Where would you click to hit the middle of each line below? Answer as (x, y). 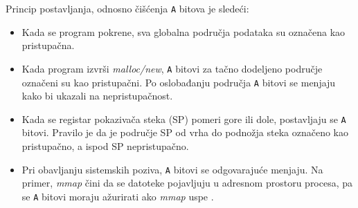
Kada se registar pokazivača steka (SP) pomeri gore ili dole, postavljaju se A (184, 119)
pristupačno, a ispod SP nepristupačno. (105, 146)
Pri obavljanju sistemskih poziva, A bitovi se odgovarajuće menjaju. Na (172, 169)
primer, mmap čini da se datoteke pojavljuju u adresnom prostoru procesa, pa (187, 183)
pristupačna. (48, 45)
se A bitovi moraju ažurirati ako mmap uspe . (118, 196)
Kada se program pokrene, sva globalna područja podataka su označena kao (184, 31)
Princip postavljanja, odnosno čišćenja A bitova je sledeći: (127, 8)
